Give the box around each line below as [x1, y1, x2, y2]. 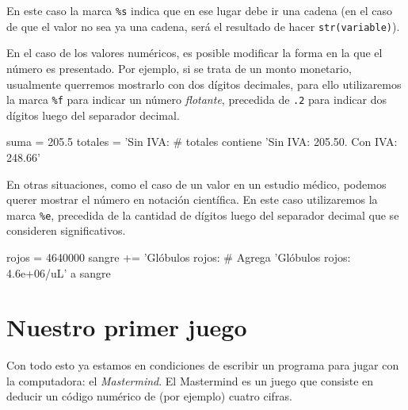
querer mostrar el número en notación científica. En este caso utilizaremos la [6, 191, 378, 208]
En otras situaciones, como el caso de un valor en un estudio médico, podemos [6, 175, 387, 192]
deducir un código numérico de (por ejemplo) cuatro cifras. [6, 388, 292, 404]
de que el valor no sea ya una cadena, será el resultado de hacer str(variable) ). [6, 17, 400, 34]
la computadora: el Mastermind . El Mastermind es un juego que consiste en [6, 372, 374, 389]
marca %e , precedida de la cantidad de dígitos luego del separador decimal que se [6, 206, 399, 223]
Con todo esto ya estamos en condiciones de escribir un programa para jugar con [6, 357, 399, 374]
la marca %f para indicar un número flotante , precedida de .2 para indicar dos [6, 91, 387, 108]
